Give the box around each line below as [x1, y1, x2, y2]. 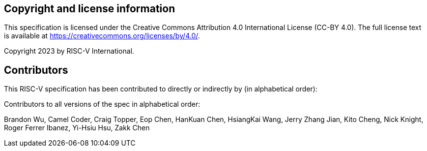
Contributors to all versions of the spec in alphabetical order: [4, 100, 200, 109]
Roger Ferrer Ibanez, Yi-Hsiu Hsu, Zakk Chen [4, 123, 150, 132]
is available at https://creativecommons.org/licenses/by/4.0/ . [4, 31, 200, 40]
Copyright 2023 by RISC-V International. [4, 47, 135, 56]
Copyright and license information [4, 2, 175, 15]
